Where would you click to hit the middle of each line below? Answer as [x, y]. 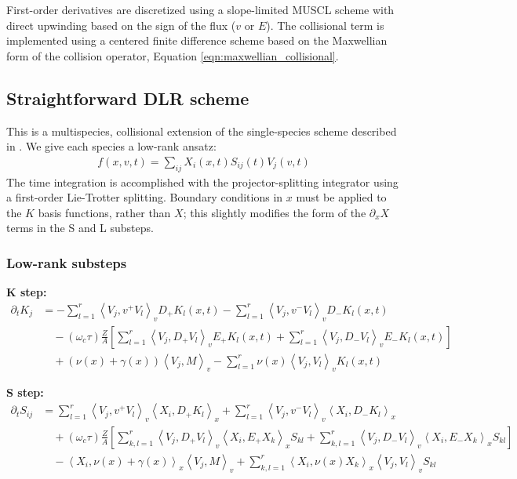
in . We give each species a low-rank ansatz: [111, 146]
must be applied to [341, 197]
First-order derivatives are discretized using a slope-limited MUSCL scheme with [200, 9]
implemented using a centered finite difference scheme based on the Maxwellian [197, 40]
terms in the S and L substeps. [80, 228]
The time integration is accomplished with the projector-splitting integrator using [202, 181]
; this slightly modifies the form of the [275, 212]
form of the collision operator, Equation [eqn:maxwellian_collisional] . [173, 55]
